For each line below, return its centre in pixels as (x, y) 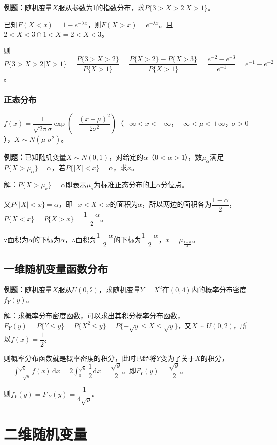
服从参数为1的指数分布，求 (101, 7)
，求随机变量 (119, 289)
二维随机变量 (46, 434)
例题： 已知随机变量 (35, 157)
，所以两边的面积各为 (177, 204)
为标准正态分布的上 (125, 184)
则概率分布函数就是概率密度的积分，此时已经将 (80, 358)
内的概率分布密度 (219, 289)
